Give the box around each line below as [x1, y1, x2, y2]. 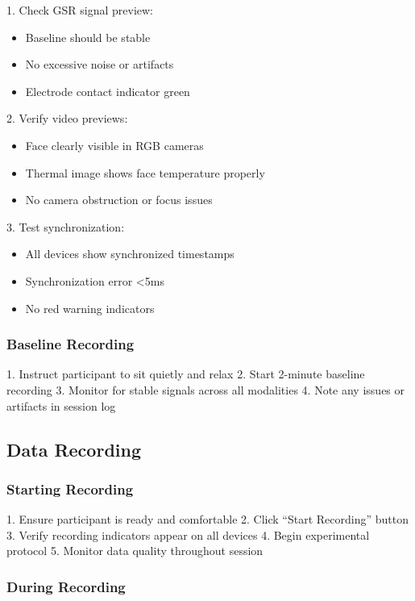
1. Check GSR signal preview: [6, 2, 154, 18]
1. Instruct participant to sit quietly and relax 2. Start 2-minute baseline [6, 365, 365, 382]
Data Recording [6, 436, 141, 461]
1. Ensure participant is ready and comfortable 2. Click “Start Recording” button [6, 511, 409, 528]
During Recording [6, 576, 126, 596]
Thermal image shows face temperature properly [25, 164, 265, 181]
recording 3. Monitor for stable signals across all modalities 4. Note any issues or [6, 381, 405, 398]
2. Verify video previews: [6, 110, 128, 127]
